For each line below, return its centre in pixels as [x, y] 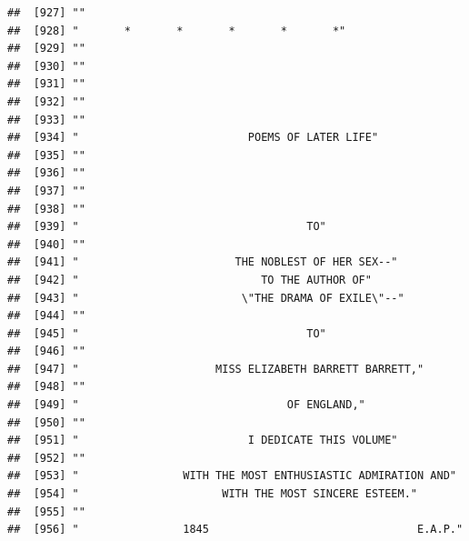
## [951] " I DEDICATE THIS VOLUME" [203, 441]
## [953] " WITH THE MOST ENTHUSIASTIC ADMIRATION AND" [232, 476]
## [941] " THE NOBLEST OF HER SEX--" [203, 262]
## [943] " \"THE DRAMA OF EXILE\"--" [206, 298]
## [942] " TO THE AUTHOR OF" [190, 280]
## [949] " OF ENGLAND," [186, 405]
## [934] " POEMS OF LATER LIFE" [193, 138]
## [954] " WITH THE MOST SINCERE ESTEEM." [213, 494]
